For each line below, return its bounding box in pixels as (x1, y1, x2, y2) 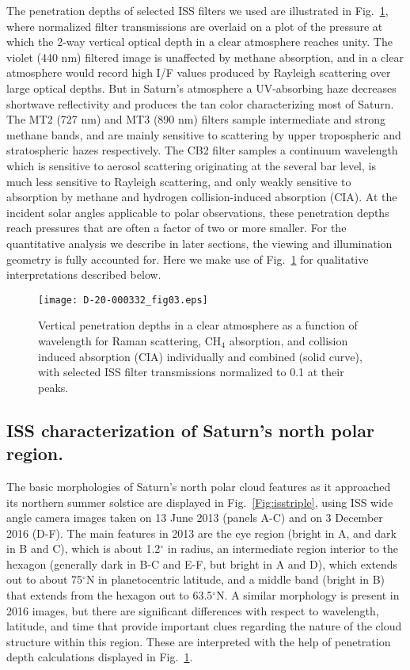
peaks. (38, 379, 69, 395)
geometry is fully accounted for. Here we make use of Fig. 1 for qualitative (6, 250, 369, 267)
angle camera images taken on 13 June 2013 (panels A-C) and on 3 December (6, 509, 383, 526)
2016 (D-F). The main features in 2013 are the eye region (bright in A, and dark (6, 524, 397, 541)
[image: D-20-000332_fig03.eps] (38, 294, 208, 306)
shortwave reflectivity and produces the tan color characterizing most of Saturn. (6, 95, 394, 112)
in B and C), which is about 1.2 (6, 540, 161, 557)
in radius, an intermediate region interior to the (167, 540, 399, 557)
